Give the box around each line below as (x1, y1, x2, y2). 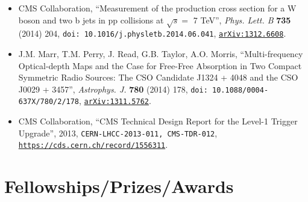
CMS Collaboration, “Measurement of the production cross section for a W (18, 2, 297, 14)
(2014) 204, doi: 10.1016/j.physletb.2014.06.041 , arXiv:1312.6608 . (18, 27, 286, 40)
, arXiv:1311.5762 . (79, 94, 151, 107)
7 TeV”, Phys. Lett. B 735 (193, 13, 291, 26)
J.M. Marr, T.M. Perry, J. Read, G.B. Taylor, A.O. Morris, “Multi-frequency (18, 47, 303, 60)
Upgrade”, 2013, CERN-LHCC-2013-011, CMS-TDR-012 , (18, 126, 218, 139)
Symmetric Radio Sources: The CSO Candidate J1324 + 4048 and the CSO (18, 71, 298, 84)
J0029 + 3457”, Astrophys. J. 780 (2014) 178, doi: (18, 82, 208, 95)
